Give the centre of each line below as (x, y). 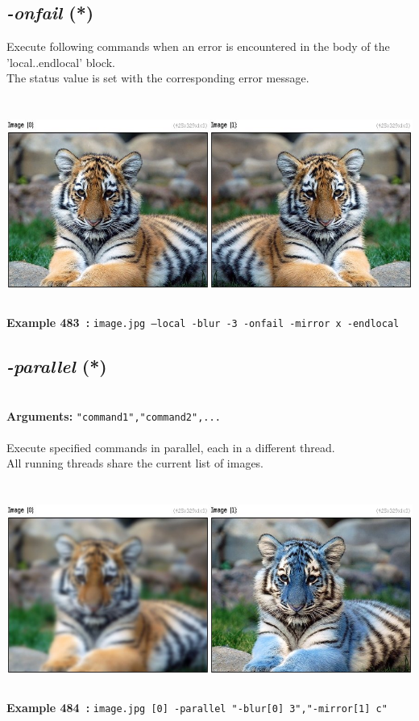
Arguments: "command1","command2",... (114, 415)
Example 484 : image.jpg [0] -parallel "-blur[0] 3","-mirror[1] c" (197, 708)
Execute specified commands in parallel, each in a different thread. (171, 447)
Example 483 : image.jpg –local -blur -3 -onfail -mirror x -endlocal (203, 323)
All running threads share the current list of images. (135, 463)
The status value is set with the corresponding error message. (158, 78)
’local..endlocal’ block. (61, 62)
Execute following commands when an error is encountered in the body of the (198, 46)
